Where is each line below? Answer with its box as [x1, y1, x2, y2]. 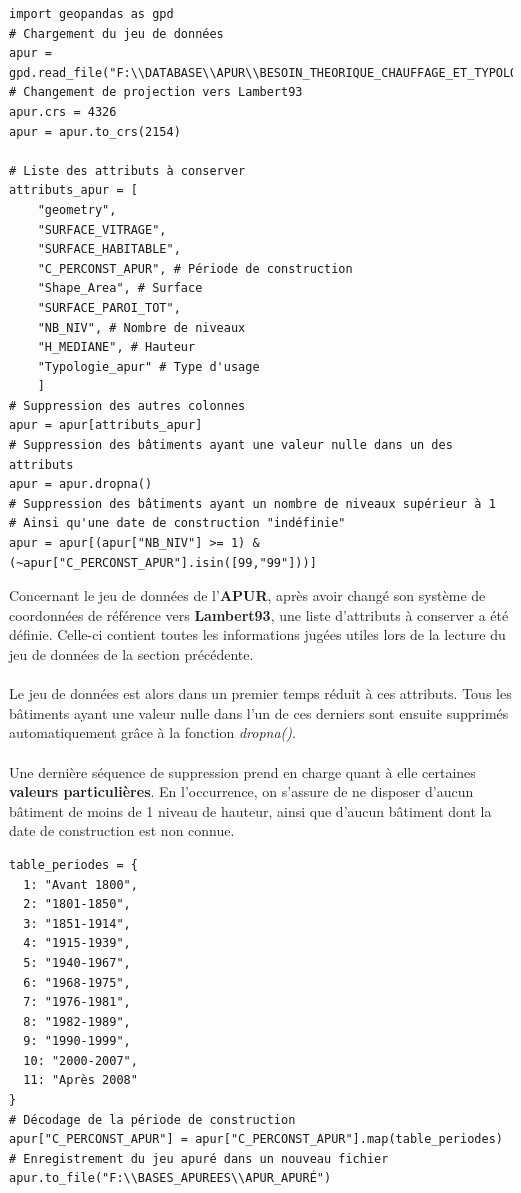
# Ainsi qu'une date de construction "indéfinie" [9, 516, 346, 531]
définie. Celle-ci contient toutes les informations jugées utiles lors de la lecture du [9, 624, 506, 645]
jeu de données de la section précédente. [9, 644, 254, 664]
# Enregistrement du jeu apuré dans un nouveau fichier [9, 1151, 389, 1166]
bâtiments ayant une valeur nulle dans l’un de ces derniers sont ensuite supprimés [9, 702, 509, 723]
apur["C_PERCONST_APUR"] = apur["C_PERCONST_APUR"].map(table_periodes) [9, 1132, 503, 1147]
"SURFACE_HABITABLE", [37, 242, 181, 257]
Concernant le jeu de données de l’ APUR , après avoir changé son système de [9, 585, 486, 606]
